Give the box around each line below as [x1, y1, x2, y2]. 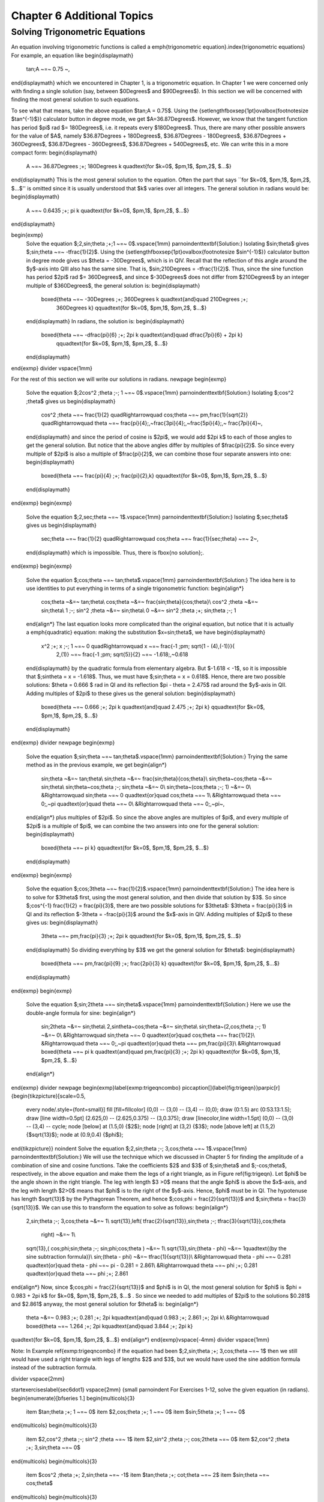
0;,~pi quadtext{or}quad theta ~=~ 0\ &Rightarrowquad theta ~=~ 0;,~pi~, [41, 800, 225, 807]
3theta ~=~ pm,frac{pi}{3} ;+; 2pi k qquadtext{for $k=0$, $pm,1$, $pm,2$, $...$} [41, 932, 241, 940]
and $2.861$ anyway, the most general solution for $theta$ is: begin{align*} [11, 1301, 199, 1308]
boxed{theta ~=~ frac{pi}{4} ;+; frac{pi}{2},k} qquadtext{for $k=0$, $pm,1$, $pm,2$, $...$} [41, 472, 268, 479]
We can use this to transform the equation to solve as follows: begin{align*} [41, 1203, 229, 1211]
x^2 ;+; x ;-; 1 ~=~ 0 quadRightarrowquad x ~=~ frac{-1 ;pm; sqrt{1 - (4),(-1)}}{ [41, 642, 235, 649]
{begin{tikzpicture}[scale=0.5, [11, 1092, 86, 1099]
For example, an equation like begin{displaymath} [11, 52, 134, 59]
